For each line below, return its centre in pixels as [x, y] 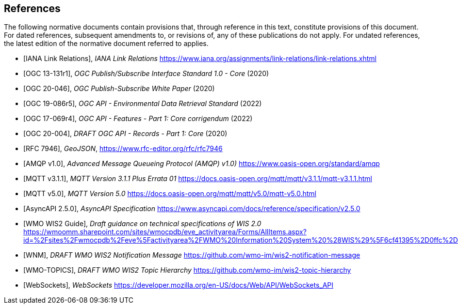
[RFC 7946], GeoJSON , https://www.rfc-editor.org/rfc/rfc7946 [123, 149]
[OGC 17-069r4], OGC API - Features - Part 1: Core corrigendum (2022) [138, 119]
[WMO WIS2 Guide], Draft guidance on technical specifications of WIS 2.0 [142, 224]
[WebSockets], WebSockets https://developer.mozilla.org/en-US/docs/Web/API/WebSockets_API [179, 285]
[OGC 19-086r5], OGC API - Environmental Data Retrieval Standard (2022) [143, 104]
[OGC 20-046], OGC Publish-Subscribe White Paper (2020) [119, 89]
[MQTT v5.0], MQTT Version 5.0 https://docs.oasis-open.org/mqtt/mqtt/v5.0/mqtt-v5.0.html [170, 194]
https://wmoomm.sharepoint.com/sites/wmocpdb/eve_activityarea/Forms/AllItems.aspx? [165, 232]
